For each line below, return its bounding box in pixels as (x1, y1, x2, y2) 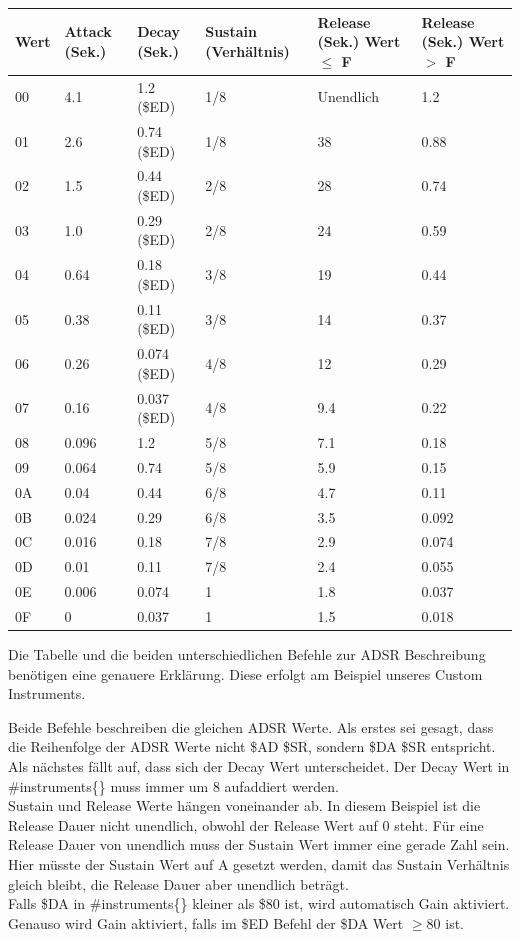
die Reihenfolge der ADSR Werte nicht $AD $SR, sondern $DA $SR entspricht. (8, 736, 496, 757)
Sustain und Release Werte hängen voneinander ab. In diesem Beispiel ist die (8, 795, 481, 816)
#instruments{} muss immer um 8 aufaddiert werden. (8, 775, 340, 796)
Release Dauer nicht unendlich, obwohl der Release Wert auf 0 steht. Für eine (8, 814, 484, 835)
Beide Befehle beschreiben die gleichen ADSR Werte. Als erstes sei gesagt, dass (8, 716, 494, 737)
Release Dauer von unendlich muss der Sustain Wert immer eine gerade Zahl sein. (8, 834, 510, 855)
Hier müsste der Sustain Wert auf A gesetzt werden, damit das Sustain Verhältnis (8, 853, 510, 874)
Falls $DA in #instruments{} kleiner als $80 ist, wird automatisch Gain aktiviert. (8, 893, 510, 914)
